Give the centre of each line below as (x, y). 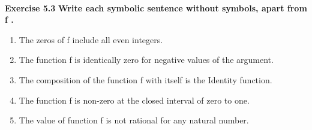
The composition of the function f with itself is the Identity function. (145, 79)
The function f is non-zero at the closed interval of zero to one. (134, 100)
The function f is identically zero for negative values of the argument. (146, 60)
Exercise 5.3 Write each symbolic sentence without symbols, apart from (156, 7)
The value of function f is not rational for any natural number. (134, 120)
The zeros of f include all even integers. (91, 39)
